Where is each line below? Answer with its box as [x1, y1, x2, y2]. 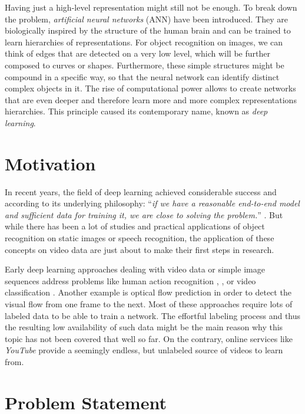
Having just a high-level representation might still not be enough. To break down [5, 1, 297, 13]
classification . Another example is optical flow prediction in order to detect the [5, 286, 291, 298]
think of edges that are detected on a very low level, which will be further [5, 47, 270, 60]
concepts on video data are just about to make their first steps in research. [5, 243, 274, 255]
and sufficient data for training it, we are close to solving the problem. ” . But [5, 208, 283, 221]
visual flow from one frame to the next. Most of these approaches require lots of [5, 298, 293, 310]
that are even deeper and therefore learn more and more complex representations [5, 93, 297, 106]
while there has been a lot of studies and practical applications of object [5, 220, 265, 232]
